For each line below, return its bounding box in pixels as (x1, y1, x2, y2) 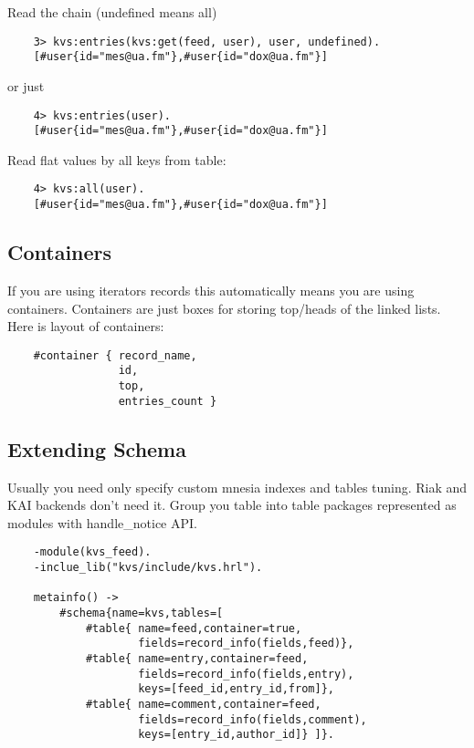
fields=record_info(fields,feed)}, (138, 637, 354, 650)
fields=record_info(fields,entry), (138, 667, 354, 680)
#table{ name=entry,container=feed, (85, 651, 309, 665)
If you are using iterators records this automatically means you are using (7, 280, 415, 299)
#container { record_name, (33, 348, 197, 362)
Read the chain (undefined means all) (7, 3, 217, 21)
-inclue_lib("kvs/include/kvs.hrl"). (33, 560, 263, 574)
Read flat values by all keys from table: (7, 150, 226, 169)
